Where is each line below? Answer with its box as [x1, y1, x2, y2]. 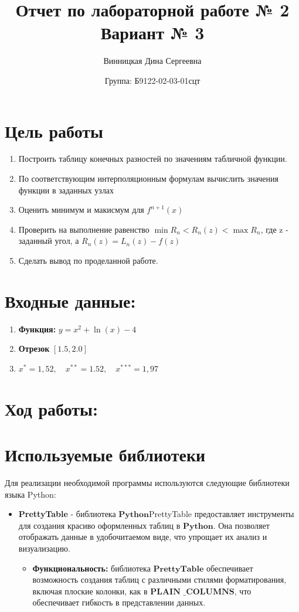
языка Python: [5, 488, 56, 500]
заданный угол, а [18, 234, 79, 247]
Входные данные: [5, 288, 136, 312]
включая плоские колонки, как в [32, 584, 148, 597]
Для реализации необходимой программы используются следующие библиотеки [5, 477, 290, 488]
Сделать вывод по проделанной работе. [18, 254, 158, 266]
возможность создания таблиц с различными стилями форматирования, [32, 573, 287, 586]
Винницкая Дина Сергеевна [103, 55, 202, 67]
